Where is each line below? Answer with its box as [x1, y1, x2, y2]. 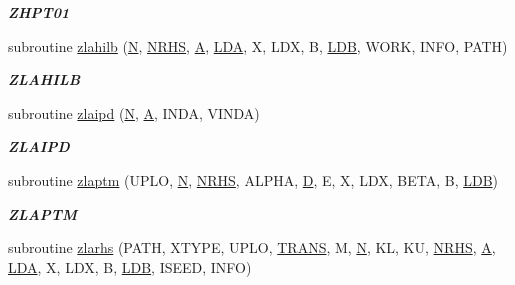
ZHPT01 [8, 2, 70, 22]
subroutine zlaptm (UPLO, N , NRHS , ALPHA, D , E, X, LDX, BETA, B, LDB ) [8, 169, 498, 190]
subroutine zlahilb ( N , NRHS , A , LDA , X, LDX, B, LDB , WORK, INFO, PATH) [8, 35, 508, 56]
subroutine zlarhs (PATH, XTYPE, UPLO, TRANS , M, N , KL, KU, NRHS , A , [8, 237, 496, 258]
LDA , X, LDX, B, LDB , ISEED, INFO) [8, 256, 252, 277]
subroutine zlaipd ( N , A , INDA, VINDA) [8, 102, 260, 123]
